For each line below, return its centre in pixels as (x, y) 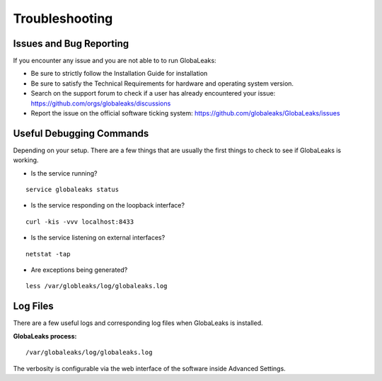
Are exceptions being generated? (79, 270)
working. (26, 160)
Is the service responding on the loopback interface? (108, 205)
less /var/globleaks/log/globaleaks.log (97, 286)
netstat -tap (48, 254)
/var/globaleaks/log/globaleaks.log (89, 353)
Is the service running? (64, 173)
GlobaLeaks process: (45, 336)
